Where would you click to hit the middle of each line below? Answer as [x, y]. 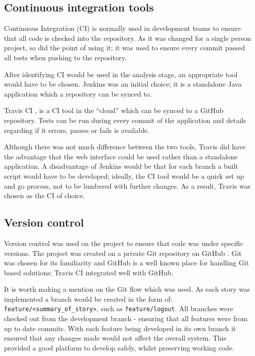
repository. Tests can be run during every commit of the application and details [125, 120]
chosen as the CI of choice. [44, 195]
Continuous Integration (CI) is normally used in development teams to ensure [123, 28]
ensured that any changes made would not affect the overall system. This [115, 338]
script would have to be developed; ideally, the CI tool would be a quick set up [124, 176]
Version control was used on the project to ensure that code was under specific [124, 243]
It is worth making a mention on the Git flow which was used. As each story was [127, 289]
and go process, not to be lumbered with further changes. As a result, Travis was [127, 185]
